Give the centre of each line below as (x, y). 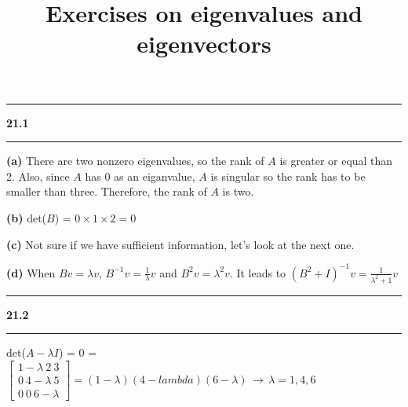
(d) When (31, 272)
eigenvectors (204, 44)
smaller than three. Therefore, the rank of (107, 191)
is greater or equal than (336, 161)
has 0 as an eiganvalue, (140, 176)
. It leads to (258, 272)
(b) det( (27, 217)
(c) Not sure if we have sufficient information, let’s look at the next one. (180, 244)
